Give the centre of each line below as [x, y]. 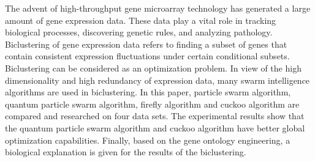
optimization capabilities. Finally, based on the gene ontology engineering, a [148, 140]
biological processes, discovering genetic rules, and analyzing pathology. [139, 32]
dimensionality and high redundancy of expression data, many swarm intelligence [157, 80]
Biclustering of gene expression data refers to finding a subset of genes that [146, 44]
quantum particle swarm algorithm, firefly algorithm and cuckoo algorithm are [152, 104]
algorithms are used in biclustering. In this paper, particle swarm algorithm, [148, 92]
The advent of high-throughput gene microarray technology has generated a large [158, 8]
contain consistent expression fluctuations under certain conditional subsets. [147, 56]
